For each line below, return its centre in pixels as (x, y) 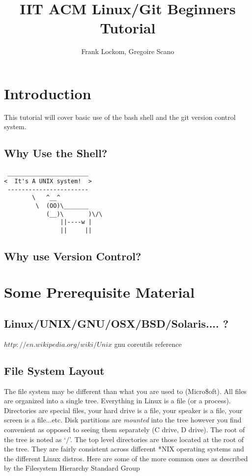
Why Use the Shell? (56, 153)
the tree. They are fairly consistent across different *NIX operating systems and (124, 449)
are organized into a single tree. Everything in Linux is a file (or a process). (117, 401)
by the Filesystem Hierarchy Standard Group (72, 468)
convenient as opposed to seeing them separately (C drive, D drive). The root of (125, 430)
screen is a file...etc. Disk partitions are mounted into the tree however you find (123, 420)
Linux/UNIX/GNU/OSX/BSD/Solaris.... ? (116, 323)
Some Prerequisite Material (99, 292)
